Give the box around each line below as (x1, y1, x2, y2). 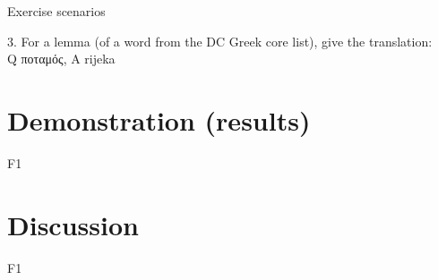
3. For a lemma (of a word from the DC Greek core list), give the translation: (7, 31, 433, 50)
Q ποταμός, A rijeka (7, 49, 116, 68)
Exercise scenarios (7, 2, 106, 20)
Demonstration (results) (7, 101, 311, 138)
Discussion (7, 206, 139, 242)
